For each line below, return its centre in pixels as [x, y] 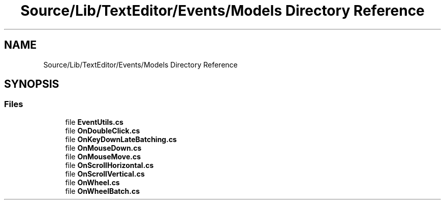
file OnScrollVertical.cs [105, 174]
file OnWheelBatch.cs [103, 191]
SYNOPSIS [32, 84]
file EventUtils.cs [94, 122]
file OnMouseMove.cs [103, 156]
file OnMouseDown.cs [103, 148]
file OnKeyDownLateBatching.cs [121, 139]
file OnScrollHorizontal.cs [109, 165]
